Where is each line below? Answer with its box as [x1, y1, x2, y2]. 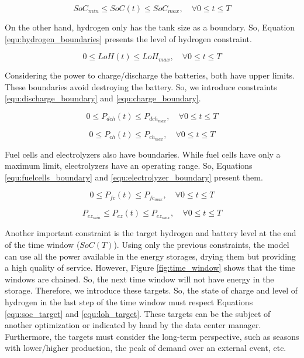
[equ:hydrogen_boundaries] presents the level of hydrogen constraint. [5, 32, 252, 45]
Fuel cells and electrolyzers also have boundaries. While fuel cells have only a [5, 148, 281, 160]
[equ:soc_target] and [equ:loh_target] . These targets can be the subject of [5, 307, 271, 319]
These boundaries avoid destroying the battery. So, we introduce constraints [5, 80, 277, 93]
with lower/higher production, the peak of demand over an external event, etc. [5, 342, 286, 354]
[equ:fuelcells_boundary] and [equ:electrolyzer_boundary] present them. [5, 171, 263, 183]
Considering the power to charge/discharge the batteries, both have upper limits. [5, 69, 295, 81]
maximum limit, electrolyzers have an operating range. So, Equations [5, 159, 253, 172]
